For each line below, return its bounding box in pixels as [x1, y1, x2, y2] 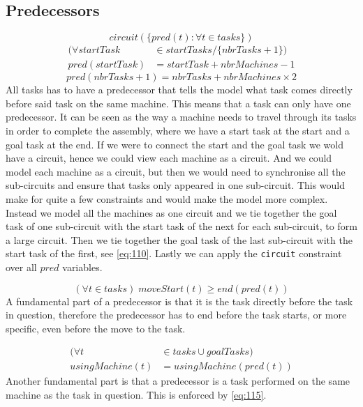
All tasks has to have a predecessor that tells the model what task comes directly [6, 82, 353, 97]
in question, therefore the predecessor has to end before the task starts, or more [6, 307, 347, 322]
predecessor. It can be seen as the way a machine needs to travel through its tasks [6, 109, 357, 124]
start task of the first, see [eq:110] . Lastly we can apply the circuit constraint [6, 246, 342, 261]
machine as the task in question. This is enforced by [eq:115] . [6, 387, 267, 402]
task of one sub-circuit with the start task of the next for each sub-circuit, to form [6, 219, 357, 233]
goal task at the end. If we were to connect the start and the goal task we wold [6, 137, 344, 151]
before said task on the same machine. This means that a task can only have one [6, 95, 351, 110]
